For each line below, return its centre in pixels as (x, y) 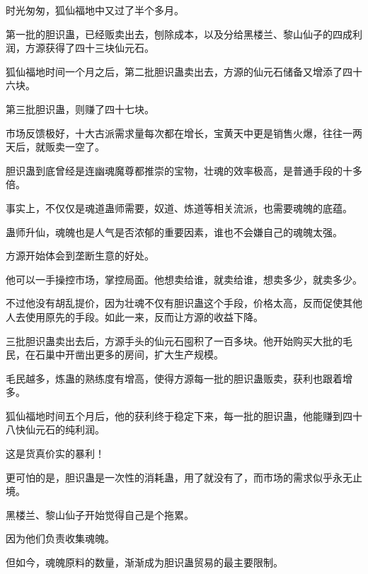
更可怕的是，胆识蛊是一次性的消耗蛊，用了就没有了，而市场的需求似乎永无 (179, 477)
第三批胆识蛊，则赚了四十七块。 (80, 109)
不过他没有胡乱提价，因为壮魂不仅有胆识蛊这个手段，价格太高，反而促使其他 (184, 303)
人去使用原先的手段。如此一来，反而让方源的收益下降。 (134, 316)
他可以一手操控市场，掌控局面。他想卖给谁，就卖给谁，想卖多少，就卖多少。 (184, 279)
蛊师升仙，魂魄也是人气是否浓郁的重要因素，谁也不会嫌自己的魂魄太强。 (174, 232)
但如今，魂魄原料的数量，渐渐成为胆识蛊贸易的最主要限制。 (144, 562)
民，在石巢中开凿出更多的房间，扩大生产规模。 (115, 355)
